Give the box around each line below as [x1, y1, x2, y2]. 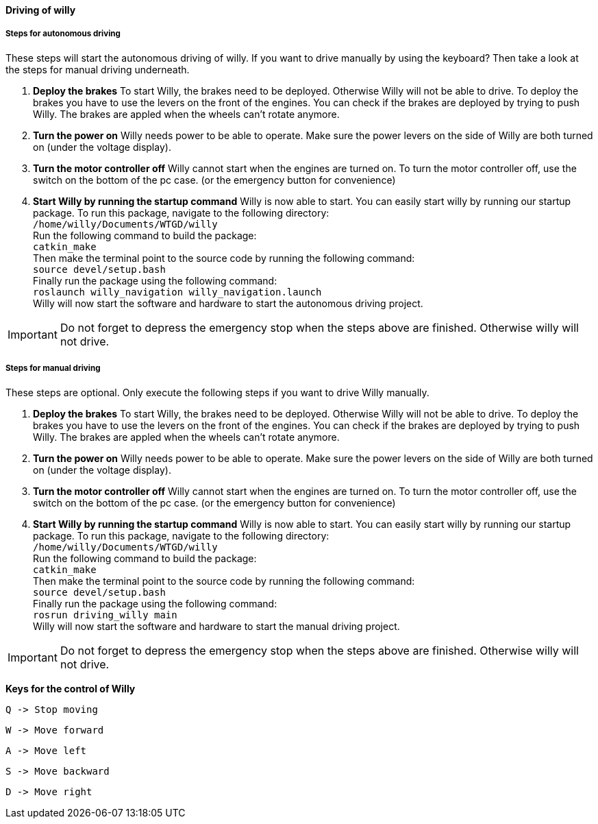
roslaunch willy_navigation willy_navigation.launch [33, 286, 322, 298]
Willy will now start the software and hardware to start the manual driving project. [33, 620, 400, 632]
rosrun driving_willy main [33, 609, 177, 620]
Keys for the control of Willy [5, 682, 136, 694]
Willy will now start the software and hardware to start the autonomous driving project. [33, 297, 423, 309]
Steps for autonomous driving [5, 29, 121, 39]
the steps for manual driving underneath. [5, 63, 190, 75]
